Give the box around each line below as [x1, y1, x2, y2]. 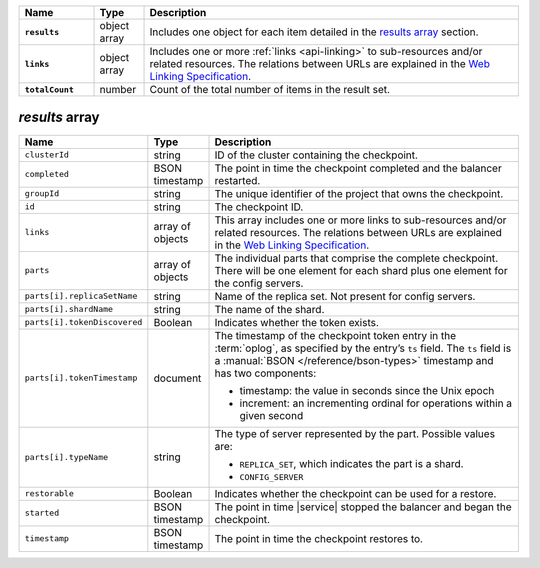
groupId [24, 188, 60, 199]
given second [239, 408, 304, 422]
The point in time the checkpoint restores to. [214, 531, 424, 545]
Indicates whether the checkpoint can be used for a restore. [214, 486, 497, 500]
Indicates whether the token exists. [214, 315, 380, 329]
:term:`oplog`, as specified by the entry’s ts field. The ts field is [214, 341, 512, 355]
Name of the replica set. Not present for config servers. [214, 289, 476, 303]
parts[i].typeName [24, 451, 109, 462]
